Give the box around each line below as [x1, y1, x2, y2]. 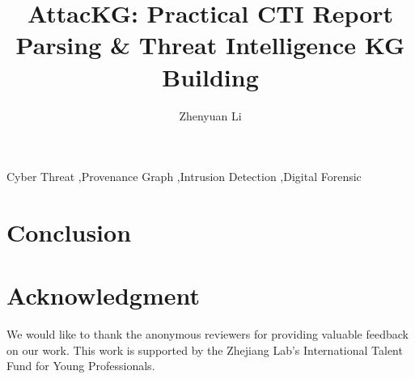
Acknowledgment [6, 279, 200, 312]
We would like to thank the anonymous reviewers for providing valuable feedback [6, 326, 409, 343]
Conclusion [6, 215, 132, 248]
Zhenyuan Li [179, 107, 242, 124]
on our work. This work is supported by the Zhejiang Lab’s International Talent [6, 341, 403, 358]
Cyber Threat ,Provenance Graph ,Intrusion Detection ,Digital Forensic [6, 168, 362, 185]
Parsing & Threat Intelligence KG [15, 28, 405, 61]
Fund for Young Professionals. [6, 357, 155, 374]
